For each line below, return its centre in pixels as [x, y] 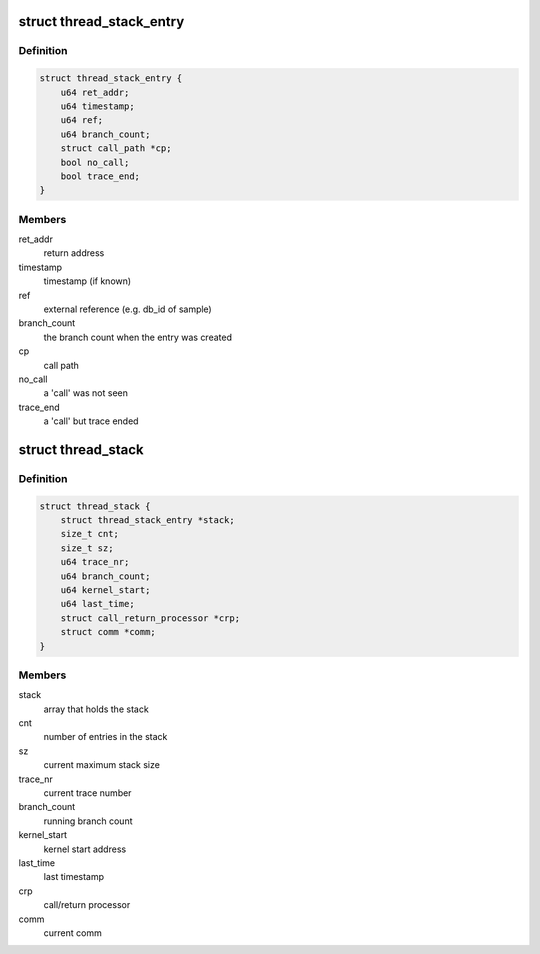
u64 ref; [82, 120]
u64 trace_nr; [95, 562]
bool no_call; [95, 162]
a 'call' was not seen [86, 393]
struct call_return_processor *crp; [150, 618]
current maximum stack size [101, 765]
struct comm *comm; [108, 632]
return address [74, 253]
